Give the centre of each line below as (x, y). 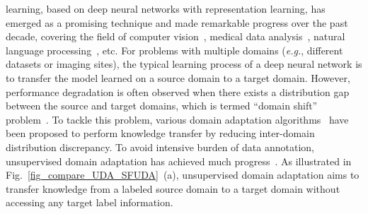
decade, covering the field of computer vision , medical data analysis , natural (176, 36)
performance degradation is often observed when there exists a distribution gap (178, 91)
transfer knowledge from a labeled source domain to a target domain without (173, 188)
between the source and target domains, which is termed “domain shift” (162, 106)
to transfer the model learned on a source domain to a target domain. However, (178, 77)
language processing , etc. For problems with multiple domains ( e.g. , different (174, 50)
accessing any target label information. (90, 202)
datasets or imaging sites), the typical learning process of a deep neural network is (184, 64)
